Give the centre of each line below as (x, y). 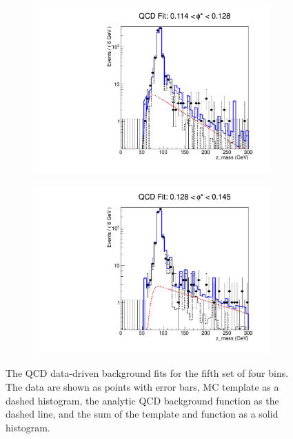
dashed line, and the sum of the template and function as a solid (142, 414)
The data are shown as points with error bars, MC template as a (142, 387)
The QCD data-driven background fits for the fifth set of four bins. (147, 373)
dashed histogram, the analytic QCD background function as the (142, 400)
